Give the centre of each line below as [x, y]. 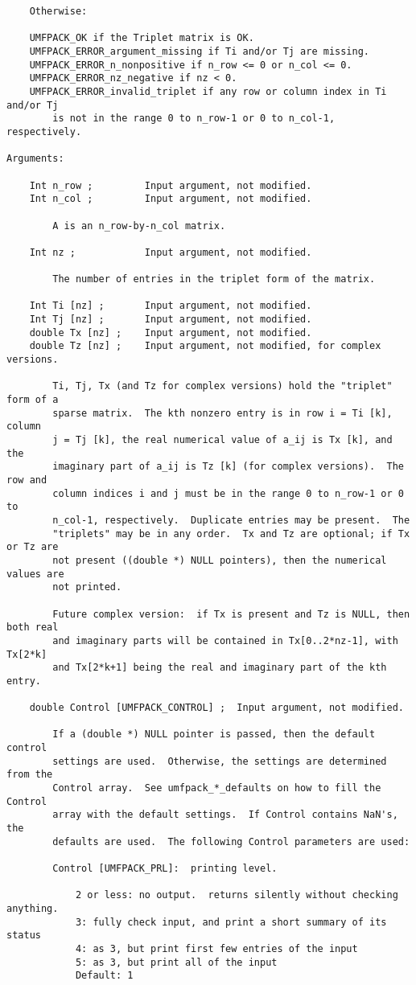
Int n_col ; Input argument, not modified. [171, 199]
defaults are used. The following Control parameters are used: [231, 841]
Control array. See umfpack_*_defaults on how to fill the [217, 788]
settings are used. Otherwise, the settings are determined [220, 761]
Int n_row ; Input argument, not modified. [171, 185]
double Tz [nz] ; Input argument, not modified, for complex [205, 346]
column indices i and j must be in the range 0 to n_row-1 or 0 [228, 493]
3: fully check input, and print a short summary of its [231, 922]
